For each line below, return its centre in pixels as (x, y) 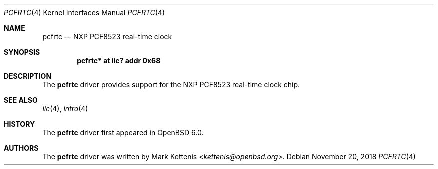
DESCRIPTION (28, 76)
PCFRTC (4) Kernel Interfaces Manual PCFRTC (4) (85, 13)
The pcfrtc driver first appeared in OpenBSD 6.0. (123, 132)
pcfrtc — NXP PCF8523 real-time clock (107, 37)
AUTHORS (21, 148)
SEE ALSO (21, 100)
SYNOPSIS (22, 52)
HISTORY (20, 124)
